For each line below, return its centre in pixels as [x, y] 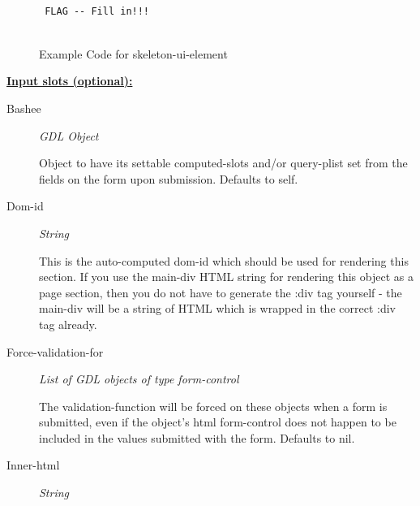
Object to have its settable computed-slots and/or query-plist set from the [223, 163]
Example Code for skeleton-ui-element [133, 53]
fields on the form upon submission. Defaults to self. [169, 178]
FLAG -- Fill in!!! [97, 11]
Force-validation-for [55, 351]
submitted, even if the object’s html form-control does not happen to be [218, 422]
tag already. [68, 324]
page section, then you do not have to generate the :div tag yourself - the [221, 292]
